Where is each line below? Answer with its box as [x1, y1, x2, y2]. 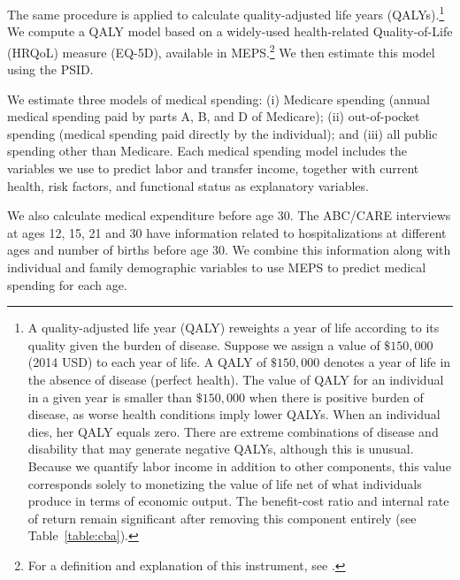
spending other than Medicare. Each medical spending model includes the [7, 141, 408, 160]
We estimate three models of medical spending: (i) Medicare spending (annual [7, 89, 430, 108]
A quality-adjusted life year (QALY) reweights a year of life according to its [27, 318, 440, 337]
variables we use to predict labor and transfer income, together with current [7, 159, 419, 178]
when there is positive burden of [249, 387, 424, 406]
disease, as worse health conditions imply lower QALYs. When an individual [27, 405, 441, 424]
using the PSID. [7, 60, 94, 79]
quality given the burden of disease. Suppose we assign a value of [27, 335, 380, 354]
